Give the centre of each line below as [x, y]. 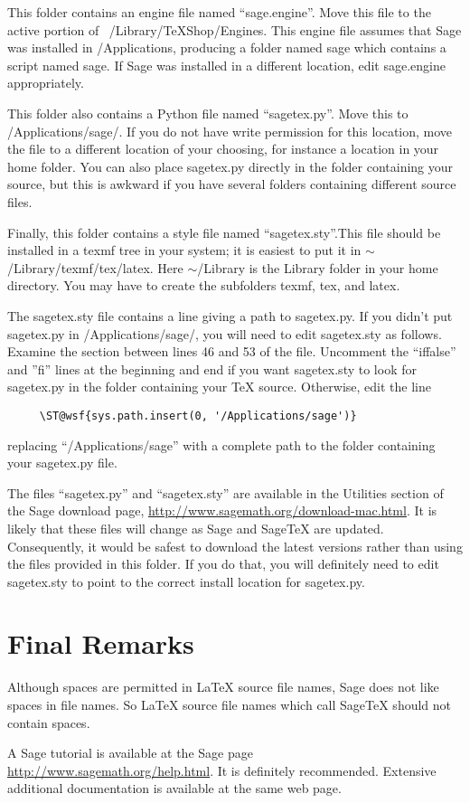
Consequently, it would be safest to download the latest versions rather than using [235, 546]
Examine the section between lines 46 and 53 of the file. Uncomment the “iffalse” [232, 351]
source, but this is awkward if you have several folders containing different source [232, 184]
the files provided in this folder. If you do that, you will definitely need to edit [223, 564]
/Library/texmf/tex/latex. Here [95, 267]
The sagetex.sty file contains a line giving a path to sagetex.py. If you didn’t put [230, 315]
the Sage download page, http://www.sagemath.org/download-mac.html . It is [222, 510]
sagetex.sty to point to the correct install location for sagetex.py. [186, 581]
